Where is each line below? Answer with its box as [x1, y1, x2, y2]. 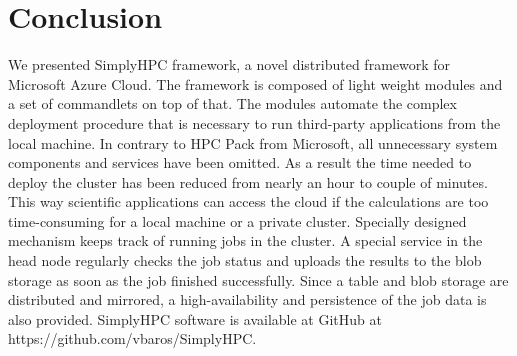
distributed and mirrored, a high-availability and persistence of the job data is [8, 289, 487, 310]
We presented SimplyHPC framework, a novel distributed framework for [8, 54, 451, 75]
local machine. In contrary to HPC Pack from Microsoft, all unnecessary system [8, 132, 498, 153]
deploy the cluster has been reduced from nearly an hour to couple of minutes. [8, 171, 488, 192]
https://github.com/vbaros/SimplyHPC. [8, 328, 257, 349]
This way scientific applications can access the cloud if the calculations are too [8, 191, 489, 212]
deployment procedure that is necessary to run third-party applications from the [8, 112, 501, 133]
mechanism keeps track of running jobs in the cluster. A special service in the [8, 230, 483, 251]
